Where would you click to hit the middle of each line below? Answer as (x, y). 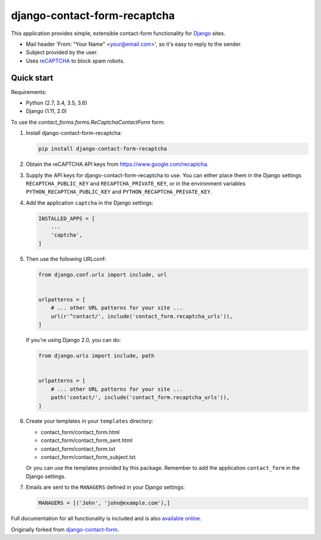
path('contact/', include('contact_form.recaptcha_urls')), (140, 398)
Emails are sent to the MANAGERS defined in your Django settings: (106, 487)
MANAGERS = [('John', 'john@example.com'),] (104, 503)
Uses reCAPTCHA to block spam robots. (75, 61)
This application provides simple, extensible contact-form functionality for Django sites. (118, 33)
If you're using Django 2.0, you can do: (73, 340)
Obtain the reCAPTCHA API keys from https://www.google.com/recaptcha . (117, 164)
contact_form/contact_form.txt (78, 448)
